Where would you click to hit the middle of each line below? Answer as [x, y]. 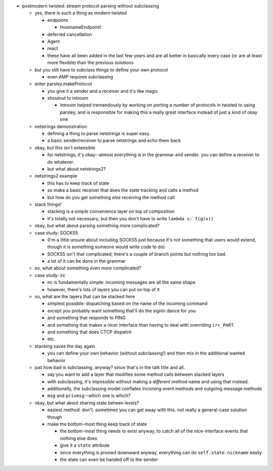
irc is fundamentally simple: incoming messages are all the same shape [121, 282]
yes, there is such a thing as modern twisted [81, 13]
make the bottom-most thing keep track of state [97, 424]
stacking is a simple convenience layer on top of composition [111, 211]
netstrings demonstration [61, 126]
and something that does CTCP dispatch [89, 332]
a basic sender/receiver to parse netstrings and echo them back [114, 141]
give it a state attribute [85, 445]
